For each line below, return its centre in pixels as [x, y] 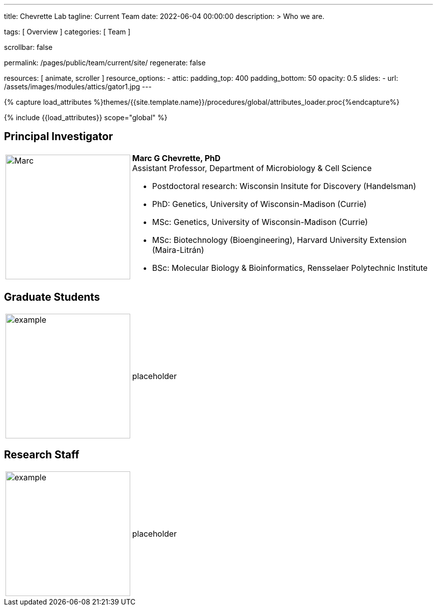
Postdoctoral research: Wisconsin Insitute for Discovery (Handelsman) [284, 186]
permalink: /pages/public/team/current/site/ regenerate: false [105, 63]
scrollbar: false [28, 47]
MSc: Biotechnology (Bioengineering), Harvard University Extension [279, 240]
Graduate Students [52, 297]
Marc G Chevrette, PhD [177, 158]
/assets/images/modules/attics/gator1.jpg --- [78, 87]
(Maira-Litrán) [178, 250]
